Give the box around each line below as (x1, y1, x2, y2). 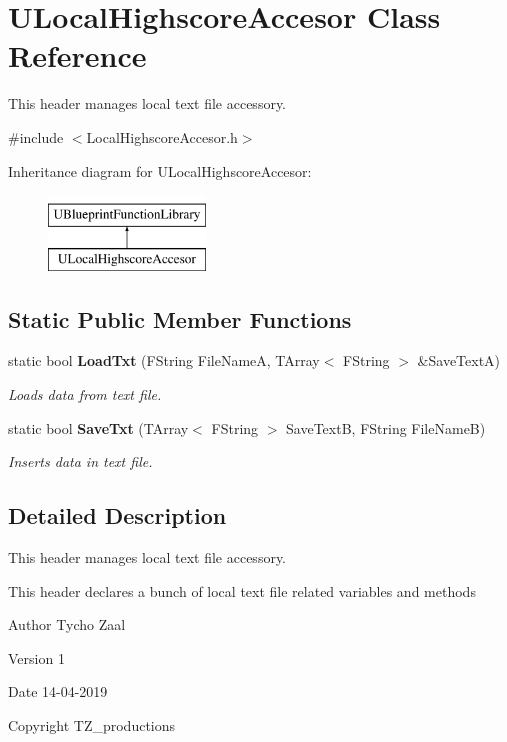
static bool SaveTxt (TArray (8, 417, 189, 438)
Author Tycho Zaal (8, 614, 126, 635)
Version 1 (8, 647, 65, 668)
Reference (8, 35, 147, 76)
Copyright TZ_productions (8, 715, 176, 736)
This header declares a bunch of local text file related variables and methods (8, 580, 476, 601)
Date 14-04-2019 (8, 681, 108, 702)
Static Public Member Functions (8, 303, 352, 334)
